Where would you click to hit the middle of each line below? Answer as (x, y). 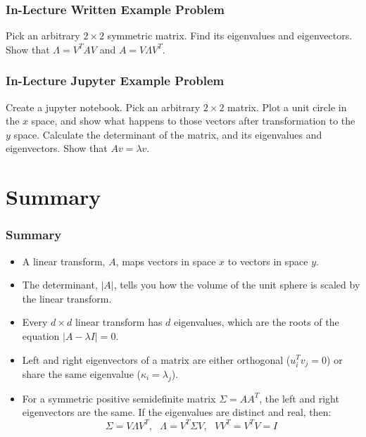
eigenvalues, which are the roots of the (257, 322)
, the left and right (299, 398)
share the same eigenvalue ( (81, 374)
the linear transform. (67, 298)
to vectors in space (268, 261)
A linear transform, (64, 261)
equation (41, 335)
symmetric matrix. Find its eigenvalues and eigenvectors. (230, 36)
